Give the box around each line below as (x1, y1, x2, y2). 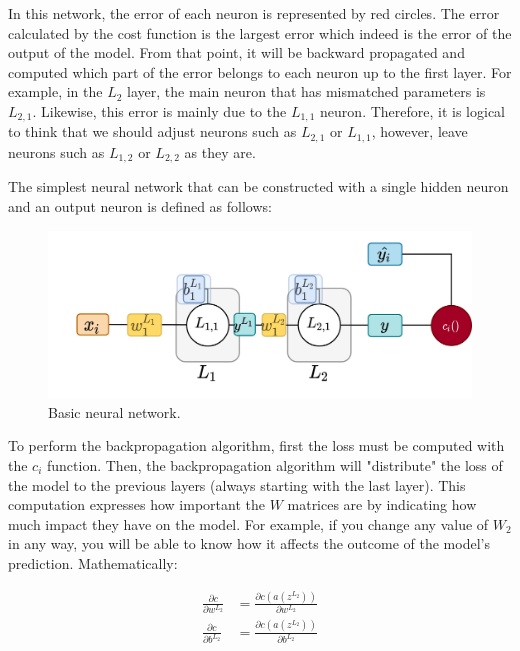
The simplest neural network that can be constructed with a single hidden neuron (8, 176, 509, 197)
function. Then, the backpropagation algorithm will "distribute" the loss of (47, 454, 503, 475)
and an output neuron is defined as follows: (8, 195, 272, 216)
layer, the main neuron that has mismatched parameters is (127, 81, 486, 102)
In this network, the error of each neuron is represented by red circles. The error (8, 3, 500, 23)
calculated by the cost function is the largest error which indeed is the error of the (8, 22, 512, 43)
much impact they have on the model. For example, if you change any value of (8, 513, 489, 534)
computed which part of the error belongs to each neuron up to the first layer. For (8, 61, 512, 82)
